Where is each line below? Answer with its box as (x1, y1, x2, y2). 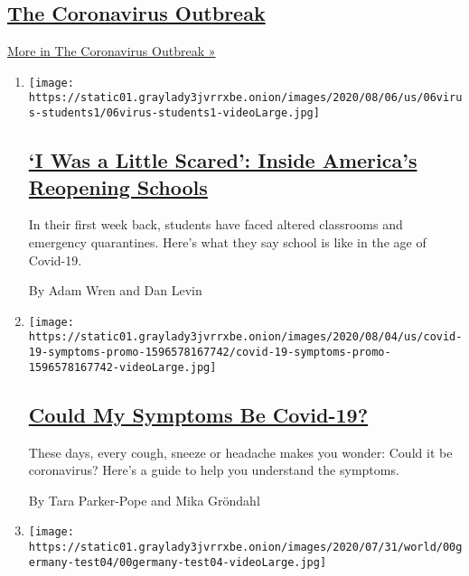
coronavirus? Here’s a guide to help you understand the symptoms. (28, 460, 399, 479)
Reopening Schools (28, 172, 208, 200)
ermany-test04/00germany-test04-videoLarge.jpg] (28, 555, 327, 569)
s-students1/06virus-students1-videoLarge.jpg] (28, 107, 320, 120)
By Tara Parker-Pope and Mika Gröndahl (28, 490, 260, 509)
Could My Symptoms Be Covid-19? (28, 400, 369, 428)
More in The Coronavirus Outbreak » (7, 42, 216, 60)
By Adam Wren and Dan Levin (28, 281, 202, 300)
